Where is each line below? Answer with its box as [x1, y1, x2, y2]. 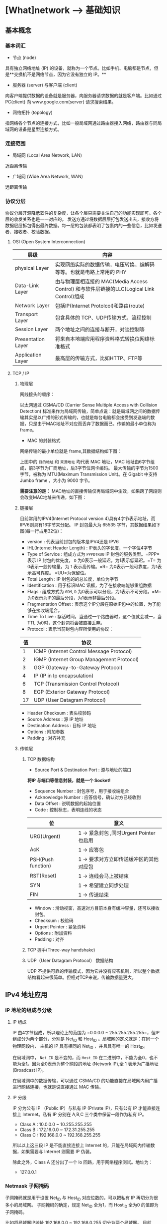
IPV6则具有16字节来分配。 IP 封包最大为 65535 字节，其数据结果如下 [19, 522, 161, 528]
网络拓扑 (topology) [12, 109, 53, 115]
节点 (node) [12, 54, 36, 60]
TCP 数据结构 [27, 756, 55, 762]
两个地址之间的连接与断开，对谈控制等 [55, 326, 145, 333]
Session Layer [14, 326, 48, 333]
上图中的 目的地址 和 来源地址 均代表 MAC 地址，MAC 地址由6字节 [19, 459, 151, 465]
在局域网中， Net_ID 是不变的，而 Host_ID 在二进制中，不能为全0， [12, 1054, 150, 1060]
